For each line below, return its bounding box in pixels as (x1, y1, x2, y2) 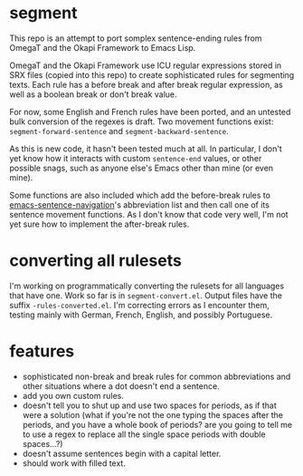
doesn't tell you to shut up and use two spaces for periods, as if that (22, 400, 278, 411)
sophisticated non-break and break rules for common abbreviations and (22, 371, 291, 382)
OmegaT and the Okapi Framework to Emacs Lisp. (9, 42, 196, 53)
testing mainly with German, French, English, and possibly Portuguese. (9, 309, 273, 320)
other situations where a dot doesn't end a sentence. (22, 380, 220, 392)
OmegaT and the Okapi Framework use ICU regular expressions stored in (9, 60, 282, 71)
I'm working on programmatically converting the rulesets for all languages (9, 280, 285, 291)
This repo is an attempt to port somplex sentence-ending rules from (9, 33, 262, 44)
